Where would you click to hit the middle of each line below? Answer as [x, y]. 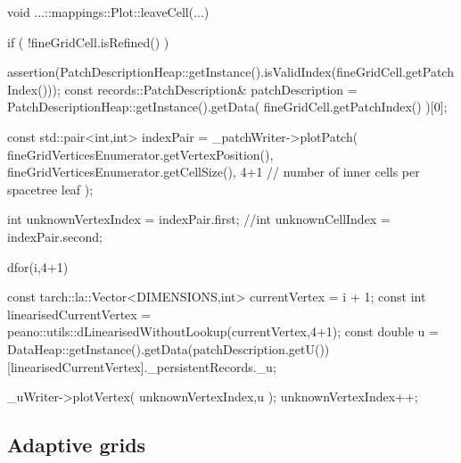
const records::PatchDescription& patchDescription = [211, 89]
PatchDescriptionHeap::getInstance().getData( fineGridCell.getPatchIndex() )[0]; [227, 107]
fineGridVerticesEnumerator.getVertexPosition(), [140, 154]
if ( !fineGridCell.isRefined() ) [88, 41]
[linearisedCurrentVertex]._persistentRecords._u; [142, 366]
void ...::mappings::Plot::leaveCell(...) [108, 12]
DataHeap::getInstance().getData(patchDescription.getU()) [169, 348]
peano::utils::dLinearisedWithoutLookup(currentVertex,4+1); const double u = [223, 331]
